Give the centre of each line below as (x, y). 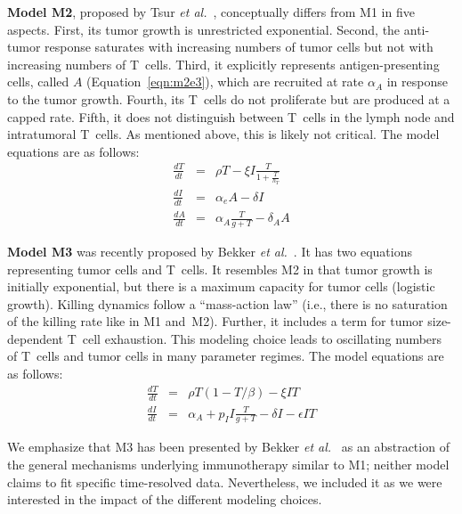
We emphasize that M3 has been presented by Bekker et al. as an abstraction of (228, 447)
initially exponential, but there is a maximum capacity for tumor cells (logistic (221, 286)
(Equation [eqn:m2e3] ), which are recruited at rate (225, 82)
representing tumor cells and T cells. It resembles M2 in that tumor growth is (220, 269)
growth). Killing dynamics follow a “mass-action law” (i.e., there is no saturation (227, 303)
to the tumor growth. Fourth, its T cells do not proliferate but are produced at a (229, 98)
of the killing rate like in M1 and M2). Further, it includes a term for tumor (215, 321)
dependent (36, 338)
